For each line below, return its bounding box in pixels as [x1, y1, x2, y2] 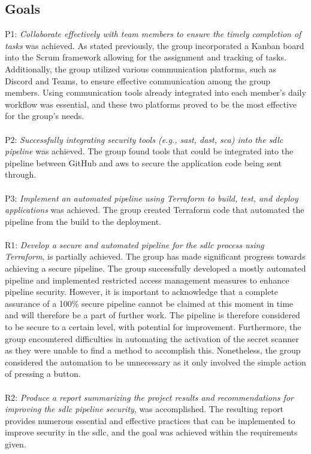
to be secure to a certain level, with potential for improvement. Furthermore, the [5, 321, 301, 333]
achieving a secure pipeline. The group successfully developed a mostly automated [5, 262, 306, 275]
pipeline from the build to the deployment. [5, 215, 162, 227]
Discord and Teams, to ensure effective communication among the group [5, 74, 271, 87]
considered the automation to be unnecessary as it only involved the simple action [5, 355, 306, 368]
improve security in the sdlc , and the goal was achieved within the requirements [5, 426, 298, 438]
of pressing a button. [5, 367, 81, 380]
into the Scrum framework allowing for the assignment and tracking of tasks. [5, 51, 286, 63]
